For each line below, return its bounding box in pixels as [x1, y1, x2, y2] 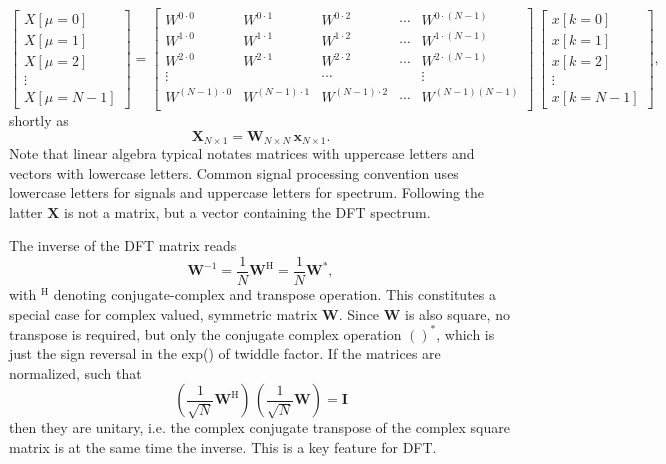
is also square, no [405, 303, 510, 324]
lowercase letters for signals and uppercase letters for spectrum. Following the [9, 182, 485, 203]
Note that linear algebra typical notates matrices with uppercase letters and [9, 142, 475, 163]
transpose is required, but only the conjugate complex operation [9, 323, 402, 344]
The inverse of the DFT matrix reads [9, 235, 237, 256]
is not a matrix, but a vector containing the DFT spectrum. [63, 201, 431, 222]
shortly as [9, 109, 69, 130]
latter [9, 201, 43, 222]
